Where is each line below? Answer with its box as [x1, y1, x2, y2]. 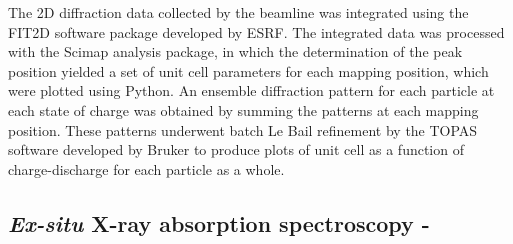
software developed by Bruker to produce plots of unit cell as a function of [8, 139, 464, 160]
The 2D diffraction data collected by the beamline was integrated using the [8, 2, 469, 22]
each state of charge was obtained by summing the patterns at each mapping [8, 99, 479, 120]
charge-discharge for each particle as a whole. [8, 158, 285, 179]
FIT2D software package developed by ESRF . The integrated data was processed [8, 21, 505, 42]
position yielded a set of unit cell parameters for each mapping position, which [8, 60, 489, 81]
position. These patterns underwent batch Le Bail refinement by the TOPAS [8, 119, 478, 140]
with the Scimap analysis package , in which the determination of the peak [8, 41, 463, 62]
